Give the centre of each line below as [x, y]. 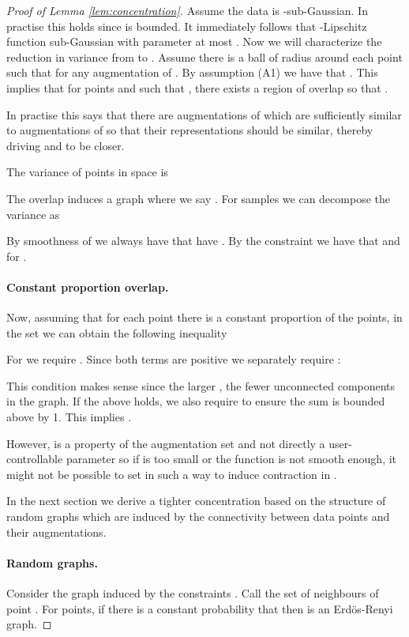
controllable [35, 459]
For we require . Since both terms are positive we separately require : [174, 359]
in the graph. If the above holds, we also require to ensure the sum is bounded [196, 401]
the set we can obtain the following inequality [117, 332]
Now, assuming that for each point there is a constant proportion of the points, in [204, 317]
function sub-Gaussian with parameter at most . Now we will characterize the [194, 41]
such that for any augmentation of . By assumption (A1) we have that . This [192, 72]
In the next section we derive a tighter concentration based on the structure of [196, 501]
